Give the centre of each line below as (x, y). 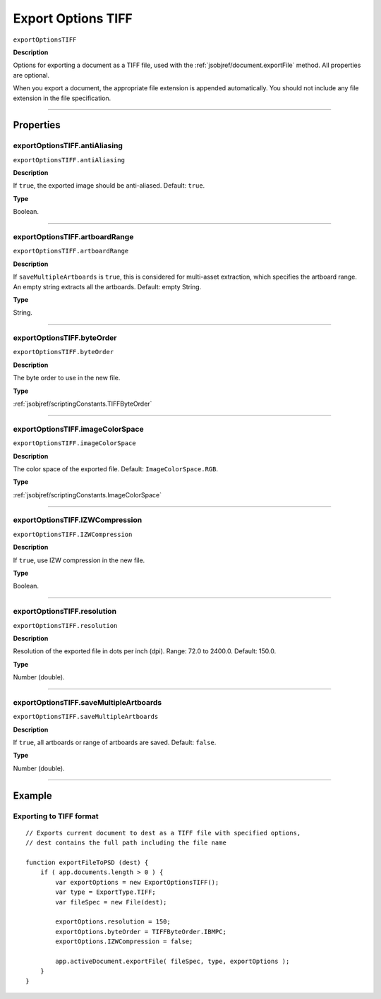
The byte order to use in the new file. (67, 378)
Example (32, 795)
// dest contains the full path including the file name (126, 843)
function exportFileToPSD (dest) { (87, 862)
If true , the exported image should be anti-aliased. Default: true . (109, 186)
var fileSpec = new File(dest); (111, 902)
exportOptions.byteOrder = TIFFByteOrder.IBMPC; (141, 932)
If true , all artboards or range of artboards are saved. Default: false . (115, 743)
